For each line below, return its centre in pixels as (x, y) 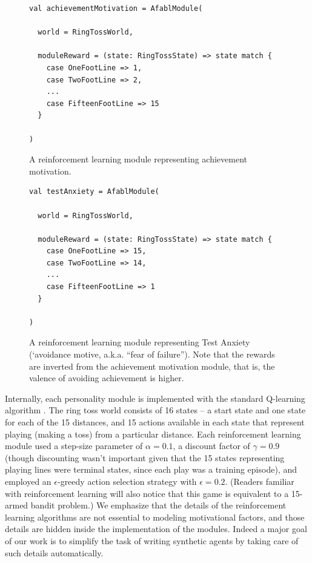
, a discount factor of (211, 446)
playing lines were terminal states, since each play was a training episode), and (151, 469)
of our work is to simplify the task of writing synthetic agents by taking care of (152, 540)
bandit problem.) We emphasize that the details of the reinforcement (158, 505)
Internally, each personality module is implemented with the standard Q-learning (155, 398)
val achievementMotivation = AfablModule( (116, 8)
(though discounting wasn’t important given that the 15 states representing (145, 457)
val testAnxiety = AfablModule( (94, 192)
